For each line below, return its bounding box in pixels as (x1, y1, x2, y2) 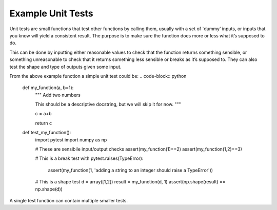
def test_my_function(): (22, 130, 71, 136)
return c (35, 120, 52, 126)
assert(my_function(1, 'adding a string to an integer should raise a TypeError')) (48, 167, 213, 173)
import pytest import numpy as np (35, 136, 107, 143)
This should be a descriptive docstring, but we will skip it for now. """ (35, 101, 182, 108)
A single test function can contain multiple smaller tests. (9, 197, 128, 203)
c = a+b (35, 111, 52, 117)
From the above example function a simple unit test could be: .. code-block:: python (9, 73, 187, 79)
